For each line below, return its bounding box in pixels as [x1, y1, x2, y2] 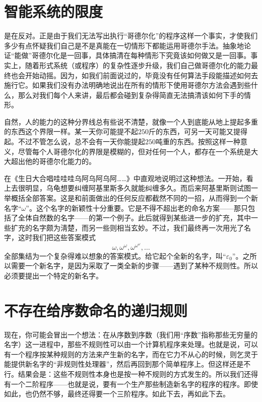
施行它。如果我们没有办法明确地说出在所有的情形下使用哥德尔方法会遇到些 [4, 80, 251, 90]
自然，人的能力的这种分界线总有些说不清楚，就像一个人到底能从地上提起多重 [4, 116, 258, 127]
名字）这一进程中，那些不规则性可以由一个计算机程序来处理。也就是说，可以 [4, 339, 258, 350]
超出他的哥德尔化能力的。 [11, 156, 96, 166]
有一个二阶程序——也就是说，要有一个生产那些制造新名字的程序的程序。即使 [4, 378, 258, 389]
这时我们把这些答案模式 [18, 232, 96, 243]
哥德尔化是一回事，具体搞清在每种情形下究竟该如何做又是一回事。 [32, 50, 251, 61]
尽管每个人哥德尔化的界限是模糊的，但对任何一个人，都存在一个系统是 [18, 146, 251, 156]
